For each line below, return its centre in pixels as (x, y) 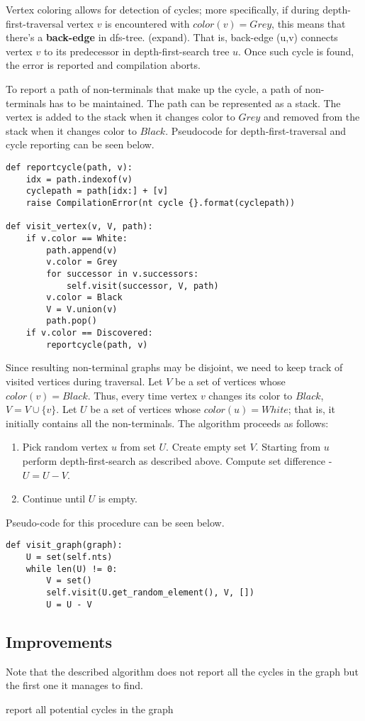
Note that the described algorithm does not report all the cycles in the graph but (182, 671)
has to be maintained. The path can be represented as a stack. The (195, 103)
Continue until (54, 499)
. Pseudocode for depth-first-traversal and (256, 130)
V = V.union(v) (82, 309)
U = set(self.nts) (69, 557)
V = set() (69, 581)
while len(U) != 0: (72, 569)
